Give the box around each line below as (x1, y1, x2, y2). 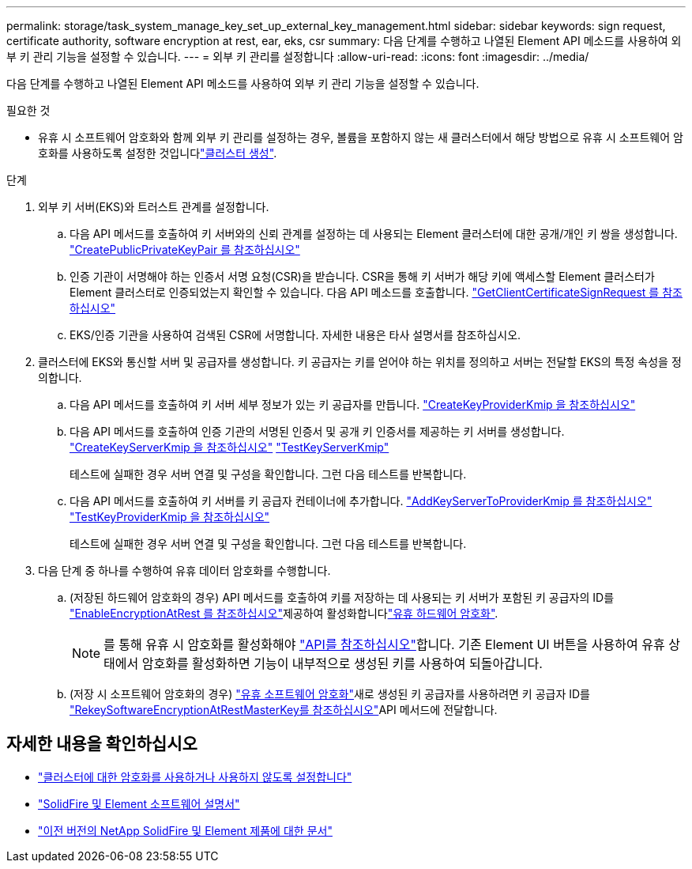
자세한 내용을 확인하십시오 (6, 734, 197, 754)
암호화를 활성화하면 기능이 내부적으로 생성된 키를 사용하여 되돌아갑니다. (141, 656, 543, 671)
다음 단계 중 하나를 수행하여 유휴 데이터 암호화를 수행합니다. (38, 564, 331, 577)
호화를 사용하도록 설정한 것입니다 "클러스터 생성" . (38, 146, 277, 160)
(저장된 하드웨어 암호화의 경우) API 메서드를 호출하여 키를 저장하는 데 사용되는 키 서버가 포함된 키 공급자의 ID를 (70, 591, 615, 604)
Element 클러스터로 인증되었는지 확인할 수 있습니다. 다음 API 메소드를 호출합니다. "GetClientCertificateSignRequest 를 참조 (70, 285, 683, 299)
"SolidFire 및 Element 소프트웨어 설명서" (38, 796, 240, 810)
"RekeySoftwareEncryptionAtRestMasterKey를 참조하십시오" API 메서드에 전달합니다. (70, 703, 498, 716)
